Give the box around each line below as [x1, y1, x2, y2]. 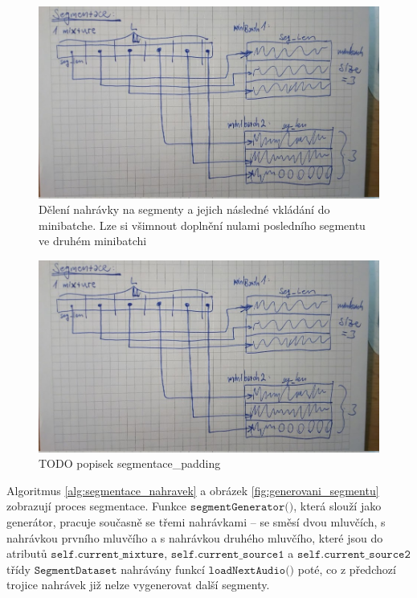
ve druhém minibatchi [39, 232, 147, 249]
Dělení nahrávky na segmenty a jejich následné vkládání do [39, 201, 330, 218]
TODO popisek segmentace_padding [39, 455, 221, 472]
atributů [6, 545, 47, 562]
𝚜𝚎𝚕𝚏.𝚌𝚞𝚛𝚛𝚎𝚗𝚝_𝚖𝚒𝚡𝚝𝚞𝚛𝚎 [51, 549, 165, 561]
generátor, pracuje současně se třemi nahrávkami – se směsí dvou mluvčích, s [6, 513, 386, 530]
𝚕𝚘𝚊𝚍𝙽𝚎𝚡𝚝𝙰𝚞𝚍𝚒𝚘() [208, 564, 295, 576]
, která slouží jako [293, 498, 382, 514]
